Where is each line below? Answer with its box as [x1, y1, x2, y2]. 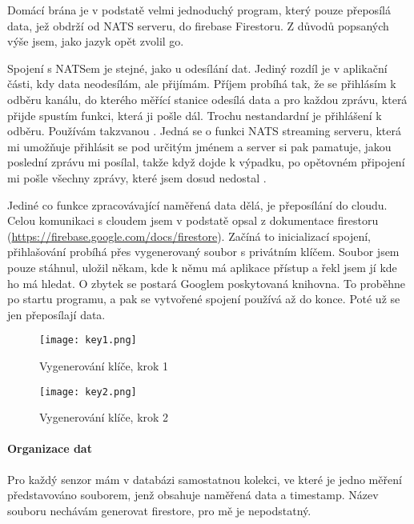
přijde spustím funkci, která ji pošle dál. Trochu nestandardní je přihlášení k [7, 106, 382, 123]
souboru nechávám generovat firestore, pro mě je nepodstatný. [7, 502, 312, 518]
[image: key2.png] [39, 386, 137, 398]
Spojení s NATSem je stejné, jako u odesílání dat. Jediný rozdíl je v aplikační [7, 59, 388, 76]
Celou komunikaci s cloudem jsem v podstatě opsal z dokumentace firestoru [7, 212, 379, 229]
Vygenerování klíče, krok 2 [39, 409, 169, 426]
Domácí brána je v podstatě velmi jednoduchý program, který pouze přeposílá [7, 2, 391, 18]
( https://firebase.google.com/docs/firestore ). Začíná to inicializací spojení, [7, 227, 371, 244]
